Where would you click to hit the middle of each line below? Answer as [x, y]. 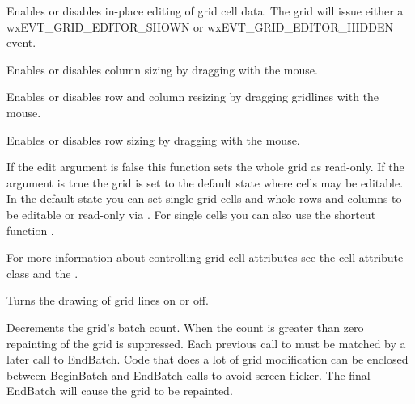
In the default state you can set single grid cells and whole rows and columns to [204, 198]
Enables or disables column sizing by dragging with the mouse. [162, 69]
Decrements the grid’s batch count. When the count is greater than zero [185, 327]
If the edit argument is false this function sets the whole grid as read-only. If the [205, 167]
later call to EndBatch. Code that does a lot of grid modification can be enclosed [207, 359]
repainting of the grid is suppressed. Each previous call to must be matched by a [206, 343]
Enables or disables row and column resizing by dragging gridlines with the [193, 97]
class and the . [42, 273]
